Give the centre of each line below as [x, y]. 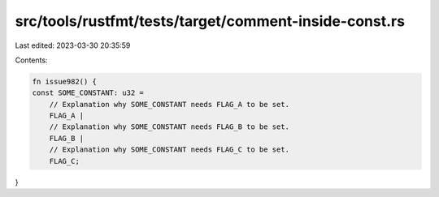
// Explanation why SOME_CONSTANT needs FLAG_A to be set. [170, 104]
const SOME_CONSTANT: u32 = [88, 93]
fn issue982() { [65, 81]
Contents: [31, 60]
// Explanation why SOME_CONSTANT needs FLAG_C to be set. [170, 150]
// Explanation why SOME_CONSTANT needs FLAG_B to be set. [170, 127]
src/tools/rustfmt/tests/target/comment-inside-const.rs [210, 21]
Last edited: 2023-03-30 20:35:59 [73, 45]
